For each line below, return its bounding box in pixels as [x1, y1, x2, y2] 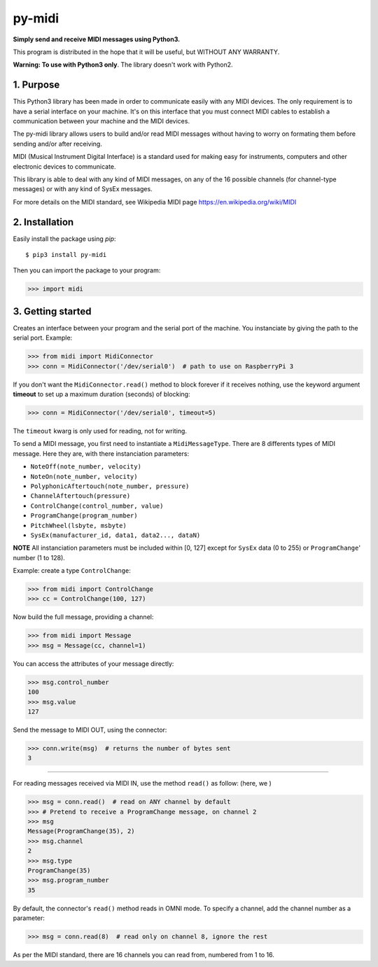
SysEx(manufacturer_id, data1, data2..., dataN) [30, 531, 201, 539]
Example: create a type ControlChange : [13, 566, 131, 575]
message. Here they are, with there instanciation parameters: [13, 449, 189, 458]
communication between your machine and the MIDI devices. [13, 117, 190, 125]
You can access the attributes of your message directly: [13, 659, 174, 668]
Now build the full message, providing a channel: [13, 613, 154, 621]
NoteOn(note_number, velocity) [30, 473, 138, 480]
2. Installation [13, 216, 74, 228]
